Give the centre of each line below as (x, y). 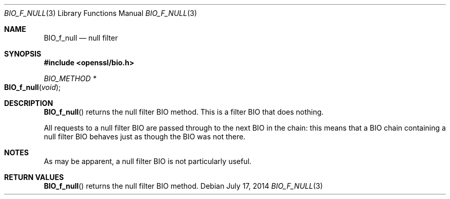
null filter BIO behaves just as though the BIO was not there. (145, 137)
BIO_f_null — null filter (81, 38)
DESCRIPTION (29, 103)
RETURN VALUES (34, 177)
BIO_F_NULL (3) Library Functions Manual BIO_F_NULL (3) (101, 13)
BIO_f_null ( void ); (33, 87)
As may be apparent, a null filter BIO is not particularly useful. (148, 161)
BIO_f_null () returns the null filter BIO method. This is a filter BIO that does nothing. (184, 112)
